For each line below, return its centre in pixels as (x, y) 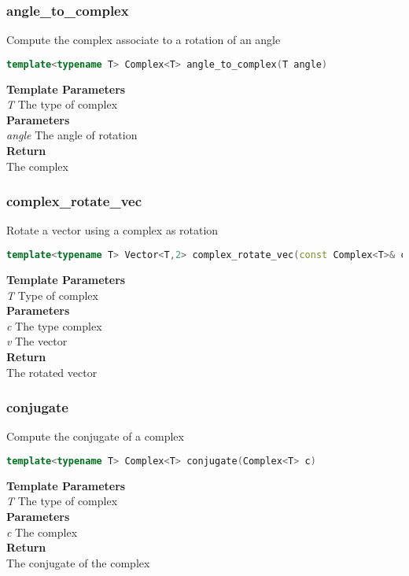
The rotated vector (52, 372)
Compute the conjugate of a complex (95, 436)
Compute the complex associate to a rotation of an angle (144, 40)
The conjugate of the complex (78, 562)
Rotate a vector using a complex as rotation (112, 230)
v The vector (37, 341)
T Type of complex (52, 295)
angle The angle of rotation (72, 135)
